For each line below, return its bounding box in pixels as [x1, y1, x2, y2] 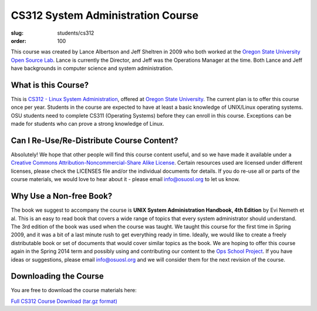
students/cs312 [57, 29, 95, 36]
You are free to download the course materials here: [11, 287, 137, 294]
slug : [11, 29, 23, 36]
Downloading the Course [11, 271, 104, 282]
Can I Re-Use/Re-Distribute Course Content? [11, 136, 178, 145]
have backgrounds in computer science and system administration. [11, 65, 173, 72]
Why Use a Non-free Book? [11, 191, 113, 201]
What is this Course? [11, 80, 89, 90]
